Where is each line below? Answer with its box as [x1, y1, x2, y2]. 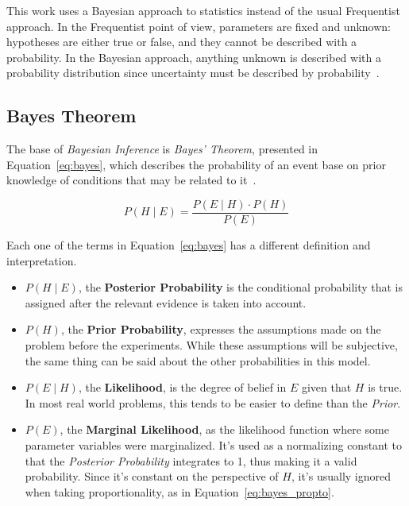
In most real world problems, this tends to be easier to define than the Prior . [25, 394, 401, 411]
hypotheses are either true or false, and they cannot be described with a [6, 33, 357, 50]
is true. [368, 379, 403, 396]
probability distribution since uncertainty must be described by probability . [6, 64, 380, 81]
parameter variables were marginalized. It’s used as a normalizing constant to [25, 436, 403, 453]
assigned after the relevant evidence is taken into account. [25, 294, 307, 311]
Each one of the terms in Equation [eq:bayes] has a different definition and [6, 237, 371, 253]
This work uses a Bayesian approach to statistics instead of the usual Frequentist [6, 2, 400, 18]
